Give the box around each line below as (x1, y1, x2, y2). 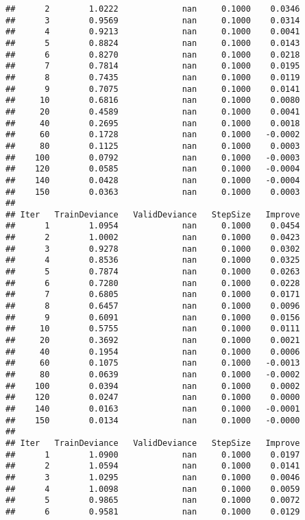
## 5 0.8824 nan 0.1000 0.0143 (5, 38, 300, 48)
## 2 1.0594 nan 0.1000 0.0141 (5, 461, 300, 471)
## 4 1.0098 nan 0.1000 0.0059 (5, 484, 300, 494)
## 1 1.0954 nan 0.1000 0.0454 (5, 221, 300, 231)
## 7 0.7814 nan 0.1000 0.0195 (5, 61, 300, 71)
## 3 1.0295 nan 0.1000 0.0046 (5, 472, 300, 482)
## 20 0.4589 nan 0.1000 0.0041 (5, 106, 300, 117)
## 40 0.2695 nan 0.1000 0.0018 (5, 118, 300, 128)
